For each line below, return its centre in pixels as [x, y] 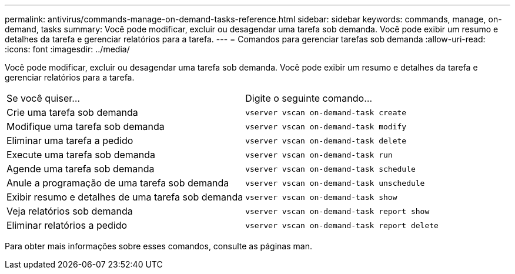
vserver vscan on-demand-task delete [326, 141]
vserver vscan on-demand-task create [326, 112]
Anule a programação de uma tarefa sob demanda [118, 183]
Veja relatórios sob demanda [70, 211]
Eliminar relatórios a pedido [67, 225]
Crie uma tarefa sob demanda [72, 112]
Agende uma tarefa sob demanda [81, 169]
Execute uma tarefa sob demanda [81, 155]
